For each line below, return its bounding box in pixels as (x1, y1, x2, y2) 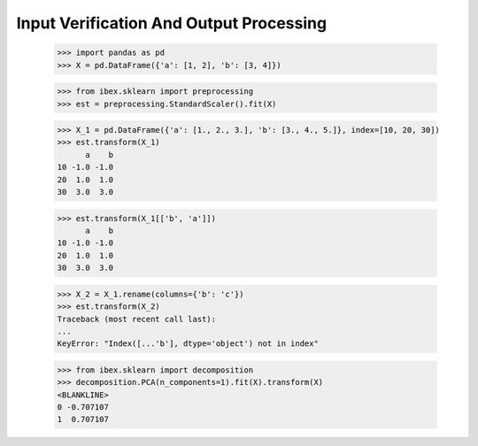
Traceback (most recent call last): (57, 314, 217, 324)
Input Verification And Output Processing (16, 13, 328, 33)
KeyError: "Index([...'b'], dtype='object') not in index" (57, 339, 319, 349)
